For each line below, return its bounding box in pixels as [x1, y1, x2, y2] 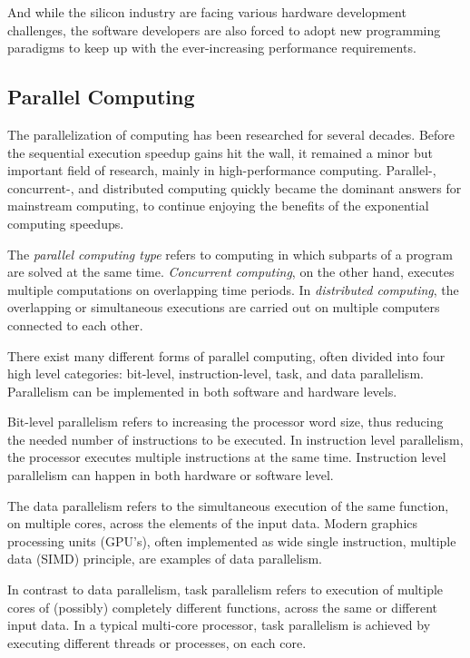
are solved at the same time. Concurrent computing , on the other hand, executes [7, 262, 455, 281]
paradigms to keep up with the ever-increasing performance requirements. [7, 38, 416, 57]
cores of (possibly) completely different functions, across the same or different [7, 597, 437, 616]
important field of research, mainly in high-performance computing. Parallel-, [7, 161, 436, 180]
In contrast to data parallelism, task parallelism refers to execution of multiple [7, 580, 444, 599]
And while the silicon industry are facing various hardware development [7, 3, 406, 21]
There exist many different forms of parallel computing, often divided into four [7, 346, 446, 365]
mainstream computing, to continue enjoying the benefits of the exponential [7, 196, 429, 215]
